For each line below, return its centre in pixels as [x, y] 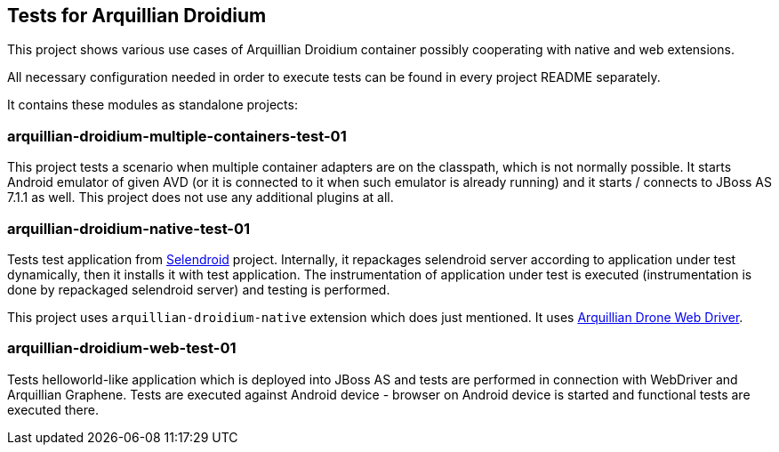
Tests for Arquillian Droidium [137, 16]
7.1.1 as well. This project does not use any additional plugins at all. [201, 198]
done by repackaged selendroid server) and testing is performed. [199, 289]
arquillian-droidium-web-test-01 [122, 348]
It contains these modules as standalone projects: [153, 105]
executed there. [53, 409]
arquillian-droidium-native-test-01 [129, 228]
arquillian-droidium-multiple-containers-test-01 [177, 136]
